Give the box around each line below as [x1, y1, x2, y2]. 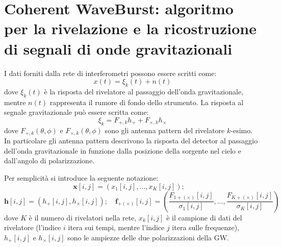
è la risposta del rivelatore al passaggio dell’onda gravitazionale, [44, 86, 244, 96]
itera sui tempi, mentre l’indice [68, 222, 165, 233]
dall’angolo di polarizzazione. [4, 155, 95, 166]
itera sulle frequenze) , [172, 222, 239, 233]
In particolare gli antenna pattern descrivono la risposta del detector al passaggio [4, 135, 258, 146]
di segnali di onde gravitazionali [4, 38, 233, 59]
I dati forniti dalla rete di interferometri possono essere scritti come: [4, 67, 217, 78]
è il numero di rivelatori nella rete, [29, 212, 137, 223]
